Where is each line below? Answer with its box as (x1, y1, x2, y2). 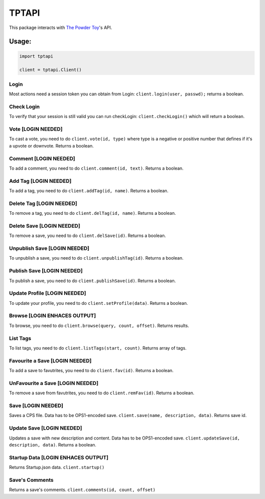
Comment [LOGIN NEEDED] (9, 155, 76, 162)
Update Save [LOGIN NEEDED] (9, 425, 82, 432)
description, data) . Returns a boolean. (9, 441, 97, 447)
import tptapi (19, 53, 53, 59)
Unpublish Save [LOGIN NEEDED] (9, 245, 89, 252)
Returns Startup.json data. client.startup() (9, 465, 105, 470)
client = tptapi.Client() (19, 67, 82, 73)
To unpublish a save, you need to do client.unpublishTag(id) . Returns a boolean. (9, 255, 184, 261)
